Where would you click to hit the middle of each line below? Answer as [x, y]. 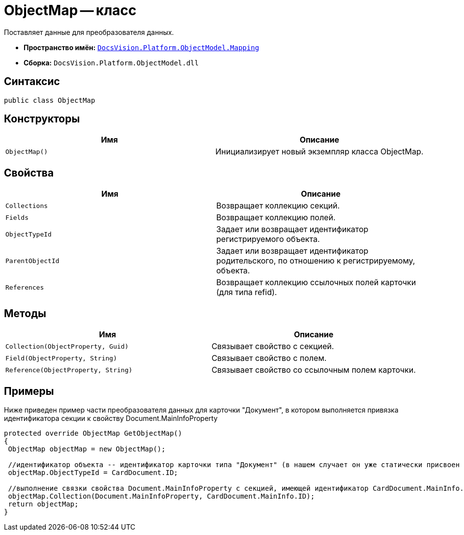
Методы [25, 313]
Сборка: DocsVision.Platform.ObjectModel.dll [111, 62]
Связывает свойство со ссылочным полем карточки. [314, 370]
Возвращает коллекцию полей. [276, 218]
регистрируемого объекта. [268, 239]
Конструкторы [42, 119]
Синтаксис [32, 82]
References [25, 287]
